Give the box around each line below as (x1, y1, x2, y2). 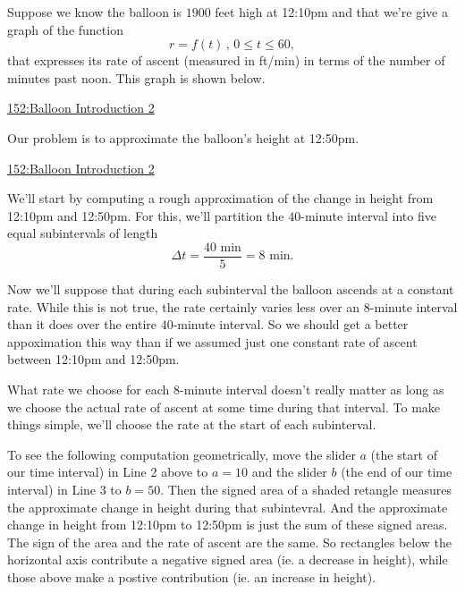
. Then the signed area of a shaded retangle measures (160, 479, 452, 498)
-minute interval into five (300, 206, 436, 224)
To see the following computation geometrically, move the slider (7, 445, 356, 463)
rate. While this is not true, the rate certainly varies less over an (7, 297, 360, 316)
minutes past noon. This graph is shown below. (7, 68, 266, 87)
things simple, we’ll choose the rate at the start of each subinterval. (7, 415, 376, 434)
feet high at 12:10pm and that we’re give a (215, 3, 448, 21)
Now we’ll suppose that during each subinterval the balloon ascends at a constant (7, 280, 454, 298)
